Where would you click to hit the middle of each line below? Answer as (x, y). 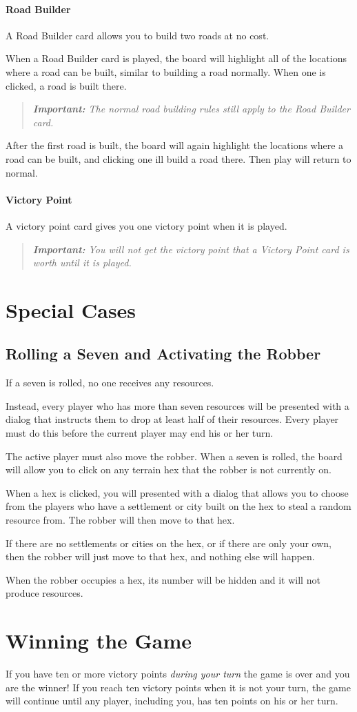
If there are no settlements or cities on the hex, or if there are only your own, (169, 543)
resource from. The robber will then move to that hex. (120, 520)
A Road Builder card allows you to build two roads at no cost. (137, 35)
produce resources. (44, 593)
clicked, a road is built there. (66, 85)
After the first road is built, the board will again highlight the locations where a (175, 145)
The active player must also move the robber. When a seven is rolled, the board (174, 456)
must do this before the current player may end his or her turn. (140, 433)
